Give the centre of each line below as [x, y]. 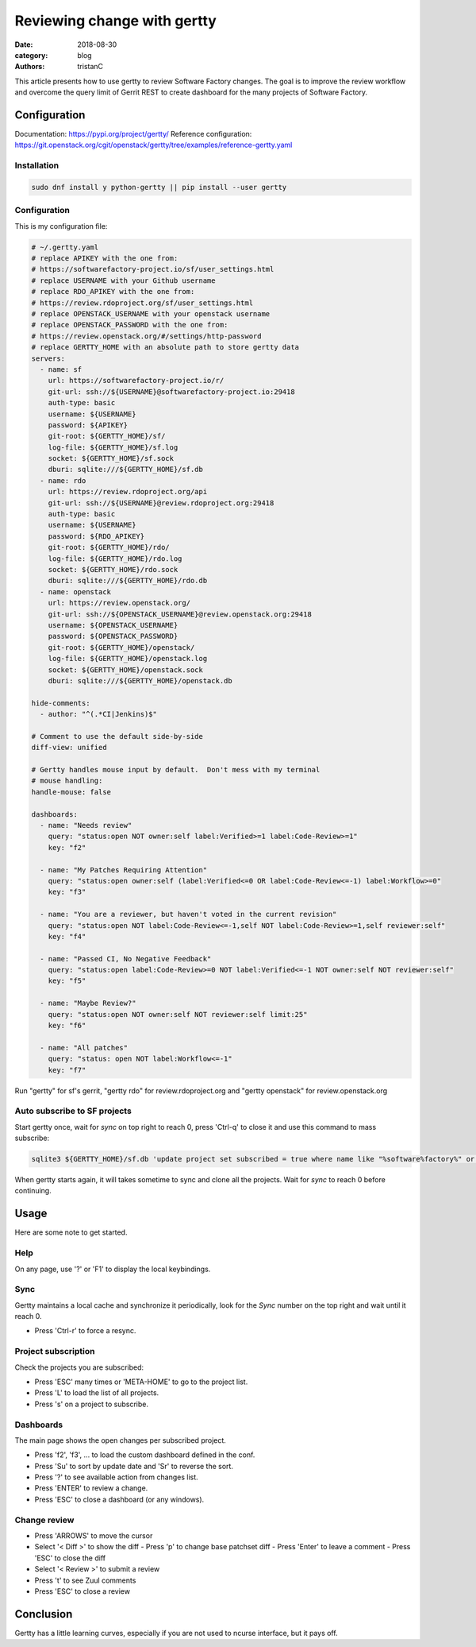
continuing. [33, 1191]
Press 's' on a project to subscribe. [92, 1404]
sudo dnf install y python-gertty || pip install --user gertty [159, 187]
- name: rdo [63, 480]
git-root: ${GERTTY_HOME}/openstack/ [121, 647]
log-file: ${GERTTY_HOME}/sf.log [113, 447]
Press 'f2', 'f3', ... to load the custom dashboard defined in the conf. [145, 1455]
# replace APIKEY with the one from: [105, 259]
